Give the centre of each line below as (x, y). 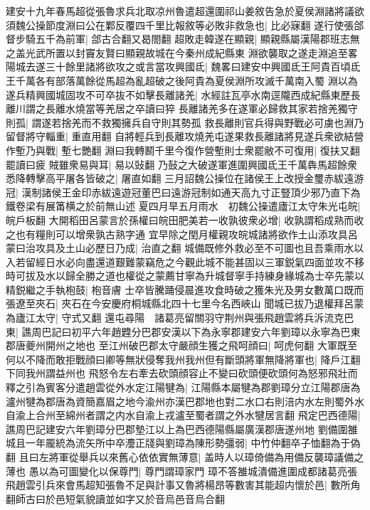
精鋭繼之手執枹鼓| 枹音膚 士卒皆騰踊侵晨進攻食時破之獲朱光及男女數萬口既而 (185, 289)
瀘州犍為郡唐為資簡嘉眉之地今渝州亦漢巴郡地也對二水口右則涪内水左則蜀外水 (185, 401)
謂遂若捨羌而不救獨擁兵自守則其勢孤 (116, 122)
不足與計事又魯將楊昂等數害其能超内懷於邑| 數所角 (243, 485)
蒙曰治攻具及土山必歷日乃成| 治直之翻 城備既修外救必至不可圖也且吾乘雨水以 (185, 248)
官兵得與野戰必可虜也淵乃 (304, 122)
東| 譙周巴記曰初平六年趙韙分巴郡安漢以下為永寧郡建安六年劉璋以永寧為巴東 (183, 331)
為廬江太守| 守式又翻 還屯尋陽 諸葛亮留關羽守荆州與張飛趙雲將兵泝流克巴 (180, 318)
